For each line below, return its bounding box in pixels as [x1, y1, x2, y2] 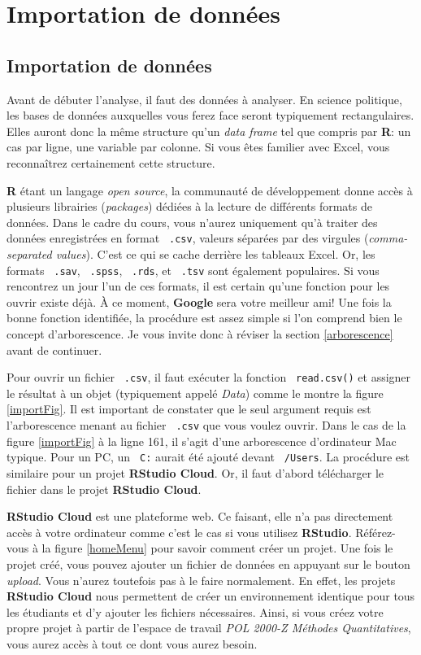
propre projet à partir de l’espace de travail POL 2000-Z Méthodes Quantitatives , [7, 619, 411, 636]
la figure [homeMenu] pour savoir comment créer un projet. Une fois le [41, 539, 393, 557]
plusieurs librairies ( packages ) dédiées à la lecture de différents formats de [7, 198, 372, 215]
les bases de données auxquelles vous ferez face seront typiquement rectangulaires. [7, 107, 414, 124]
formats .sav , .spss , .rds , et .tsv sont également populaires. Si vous [7, 261, 380, 278]
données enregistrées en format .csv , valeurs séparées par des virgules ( [7, 229, 369, 247]
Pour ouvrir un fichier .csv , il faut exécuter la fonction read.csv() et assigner [7, 369, 411, 386]
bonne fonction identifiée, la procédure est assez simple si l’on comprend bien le [7, 309, 402, 326]
